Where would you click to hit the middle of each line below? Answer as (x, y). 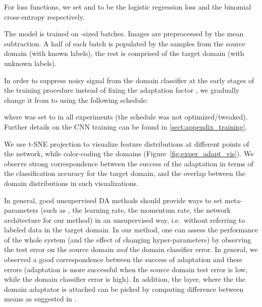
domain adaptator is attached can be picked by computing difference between (124, 289)
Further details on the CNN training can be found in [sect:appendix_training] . (126, 126)
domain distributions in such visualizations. (71, 183)
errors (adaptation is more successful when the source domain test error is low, (126, 269)
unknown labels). (30, 63)
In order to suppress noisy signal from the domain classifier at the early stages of (129, 80)
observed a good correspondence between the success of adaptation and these (123, 259)
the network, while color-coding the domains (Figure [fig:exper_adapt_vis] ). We (129, 154)
